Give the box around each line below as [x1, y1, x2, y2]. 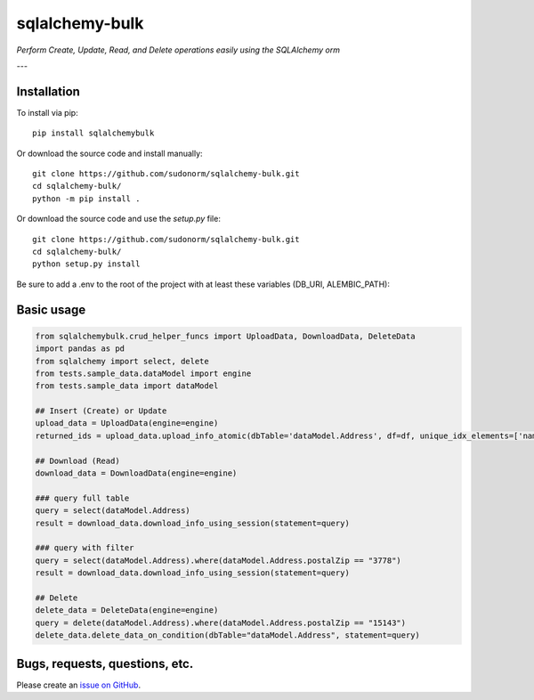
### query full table [35, 492, 130, 503]
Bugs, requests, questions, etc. [16, 655, 194, 672]
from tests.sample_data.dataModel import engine [35, 368, 252, 378]
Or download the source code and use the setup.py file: [16, 214, 222, 224]
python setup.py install [32, 259, 141, 269]
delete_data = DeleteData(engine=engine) [35, 606, 219, 615]
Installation [16, 84, 80, 99]
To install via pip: [16, 107, 79, 118]
